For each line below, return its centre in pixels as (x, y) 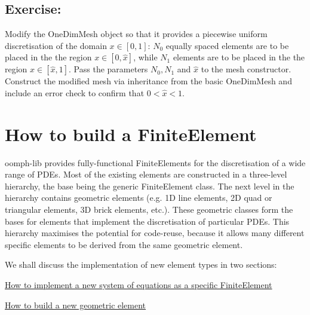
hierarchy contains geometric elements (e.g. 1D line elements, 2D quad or (139, 198)
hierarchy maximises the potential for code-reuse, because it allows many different (155, 233)
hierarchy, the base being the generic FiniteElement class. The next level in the (150, 186)
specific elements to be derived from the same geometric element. (124, 244)
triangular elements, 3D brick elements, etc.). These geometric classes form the (149, 210)
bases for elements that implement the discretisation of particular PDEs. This (147, 221)
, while (145, 57)
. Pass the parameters (108, 69)
